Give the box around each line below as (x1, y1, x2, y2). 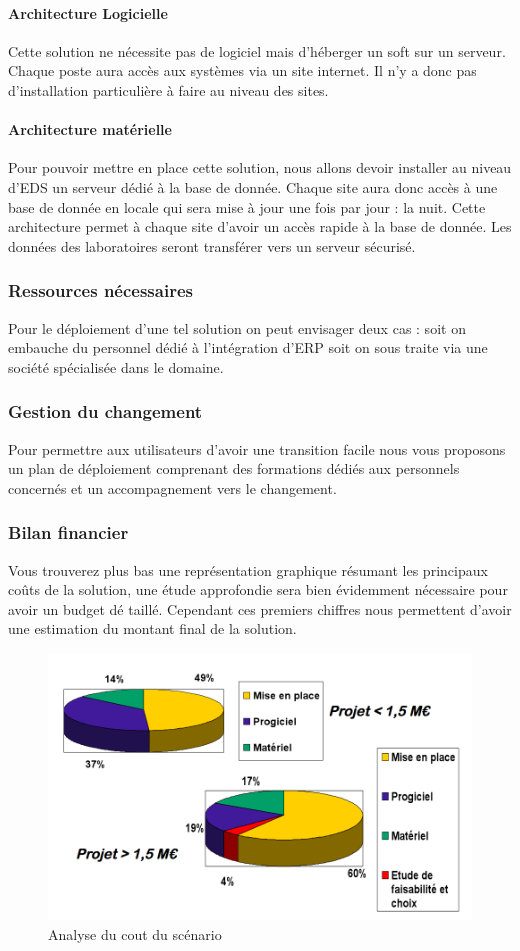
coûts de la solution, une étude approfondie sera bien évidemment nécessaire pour (8, 579, 508, 600)
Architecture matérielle (8, 119, 172, 140)
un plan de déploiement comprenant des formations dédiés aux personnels (8, 458, 460, 479)
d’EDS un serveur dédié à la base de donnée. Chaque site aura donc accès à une (8, 176, 498, 197)
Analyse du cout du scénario (48, 923, 222, 944)
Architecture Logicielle (8, 2, 168, 23)
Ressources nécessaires (8, 278, 193, 303)
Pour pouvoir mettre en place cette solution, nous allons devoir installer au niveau (8, 157, 512, 178)
